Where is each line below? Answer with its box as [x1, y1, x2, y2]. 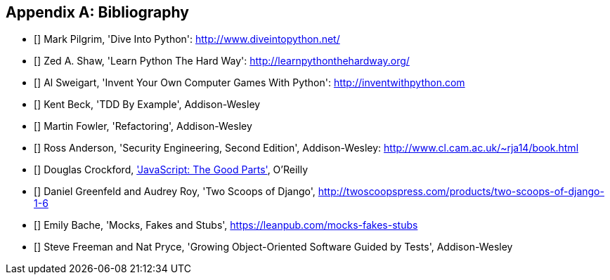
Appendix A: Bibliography [6, 4, 189, 21]
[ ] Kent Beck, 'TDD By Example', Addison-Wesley [34, 98, 261, 111]
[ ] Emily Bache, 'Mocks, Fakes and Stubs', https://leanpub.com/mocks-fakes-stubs [34, 219, 418, 232]
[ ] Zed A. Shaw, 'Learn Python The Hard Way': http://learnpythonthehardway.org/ [34, 55, 410, 67]
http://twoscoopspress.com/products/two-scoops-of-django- [318, 185, 604, 198]
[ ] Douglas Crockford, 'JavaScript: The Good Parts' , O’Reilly [34, 164, 309, 176]
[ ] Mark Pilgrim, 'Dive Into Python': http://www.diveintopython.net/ [34, 33, 340, 46]
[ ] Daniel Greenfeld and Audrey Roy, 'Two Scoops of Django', [34, 185, 316, 198]
